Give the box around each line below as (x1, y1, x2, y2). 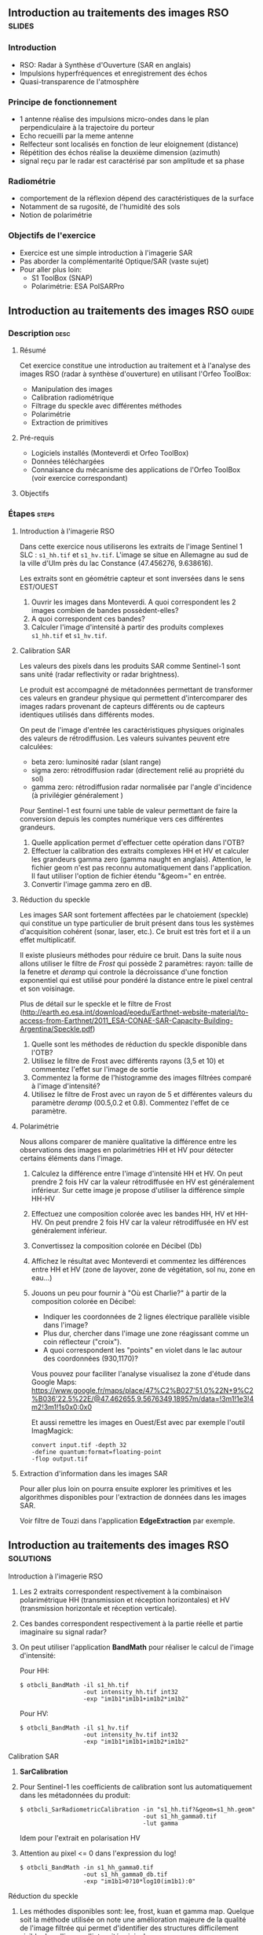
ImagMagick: (31, 1426, 74, 1435)
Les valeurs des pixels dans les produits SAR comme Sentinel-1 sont (19, 661, 241, 670)
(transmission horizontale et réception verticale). (19, 1604, 177, 1613)
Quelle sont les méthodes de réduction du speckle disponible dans (31, 1039, 247, 1049)
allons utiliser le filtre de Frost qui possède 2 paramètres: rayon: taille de (19, 958, 254, 968)
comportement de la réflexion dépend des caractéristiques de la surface (19, 194, 254, 203)
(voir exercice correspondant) (31, 474, 128, 483)
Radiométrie (8, 175, 57, 186)
